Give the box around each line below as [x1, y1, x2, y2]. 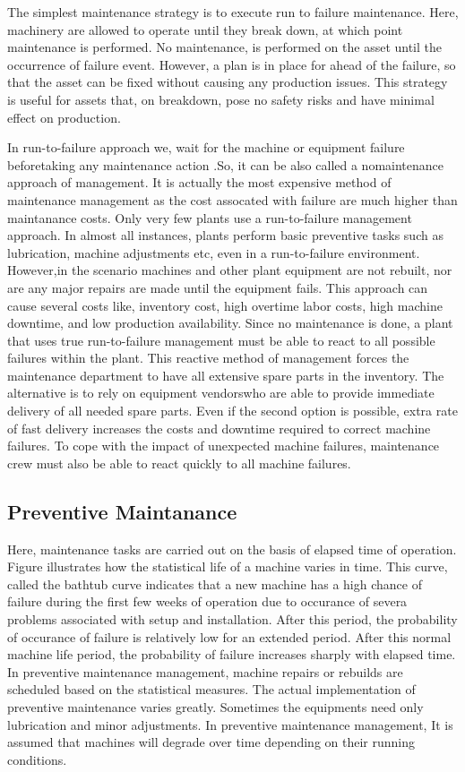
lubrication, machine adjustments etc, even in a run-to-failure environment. [7, 243, 420, 262]
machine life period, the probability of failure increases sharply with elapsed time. [7, 645, 456, 664]
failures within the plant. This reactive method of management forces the [7, 348, 409, 367]
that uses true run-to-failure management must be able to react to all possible [7, 330, 435, 349]
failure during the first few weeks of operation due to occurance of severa [7, 592, 408, 611]
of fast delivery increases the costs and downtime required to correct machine [7, 418, 431, 437]
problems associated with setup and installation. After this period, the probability [7, 610, 458, 629]
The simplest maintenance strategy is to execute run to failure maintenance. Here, [7, 3, 459, 21]
